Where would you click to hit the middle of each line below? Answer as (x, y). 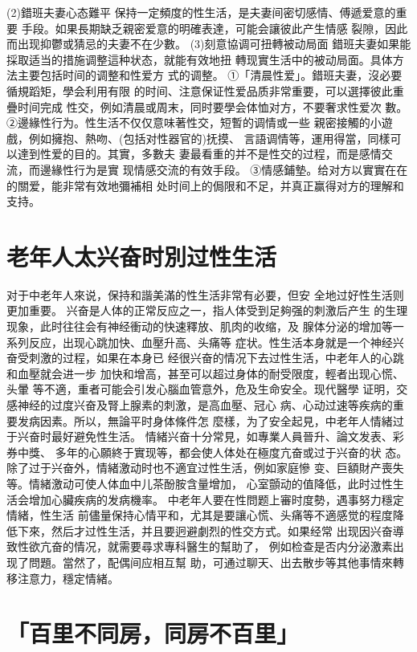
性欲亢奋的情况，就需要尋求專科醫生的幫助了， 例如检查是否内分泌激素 (205, 546)
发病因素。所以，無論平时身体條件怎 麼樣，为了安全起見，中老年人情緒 (205, 420)
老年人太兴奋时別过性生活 (142, 256)
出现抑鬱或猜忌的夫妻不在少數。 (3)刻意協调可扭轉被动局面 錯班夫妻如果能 (214, 44)
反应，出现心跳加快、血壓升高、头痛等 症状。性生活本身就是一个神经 (211, 342)
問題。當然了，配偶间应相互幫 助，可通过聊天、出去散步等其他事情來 (211, 562)
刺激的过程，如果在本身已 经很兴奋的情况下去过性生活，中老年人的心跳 (216, 358)
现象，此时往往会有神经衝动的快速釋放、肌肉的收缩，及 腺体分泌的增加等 (200, 326)
